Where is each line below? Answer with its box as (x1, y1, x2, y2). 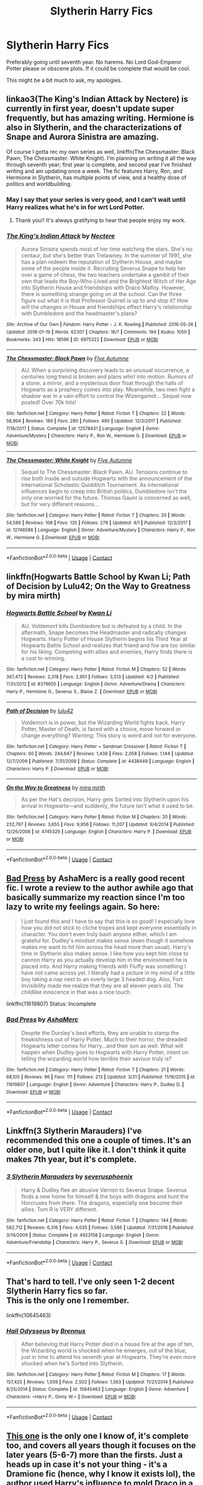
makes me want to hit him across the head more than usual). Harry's (21, 944, 192, 951)
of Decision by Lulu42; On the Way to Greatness (6, 581, 191, 591)
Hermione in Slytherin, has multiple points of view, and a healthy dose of (6, 174, 187, 181)
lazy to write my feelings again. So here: (6, 901, 160, 912)
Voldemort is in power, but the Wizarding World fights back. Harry (21, 719, 185, 726)
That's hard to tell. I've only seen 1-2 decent (6, 1277, 175, 1287)
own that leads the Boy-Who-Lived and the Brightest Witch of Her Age (21, 277, 196, 285)
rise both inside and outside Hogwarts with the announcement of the (21, 474, 192, 482)
